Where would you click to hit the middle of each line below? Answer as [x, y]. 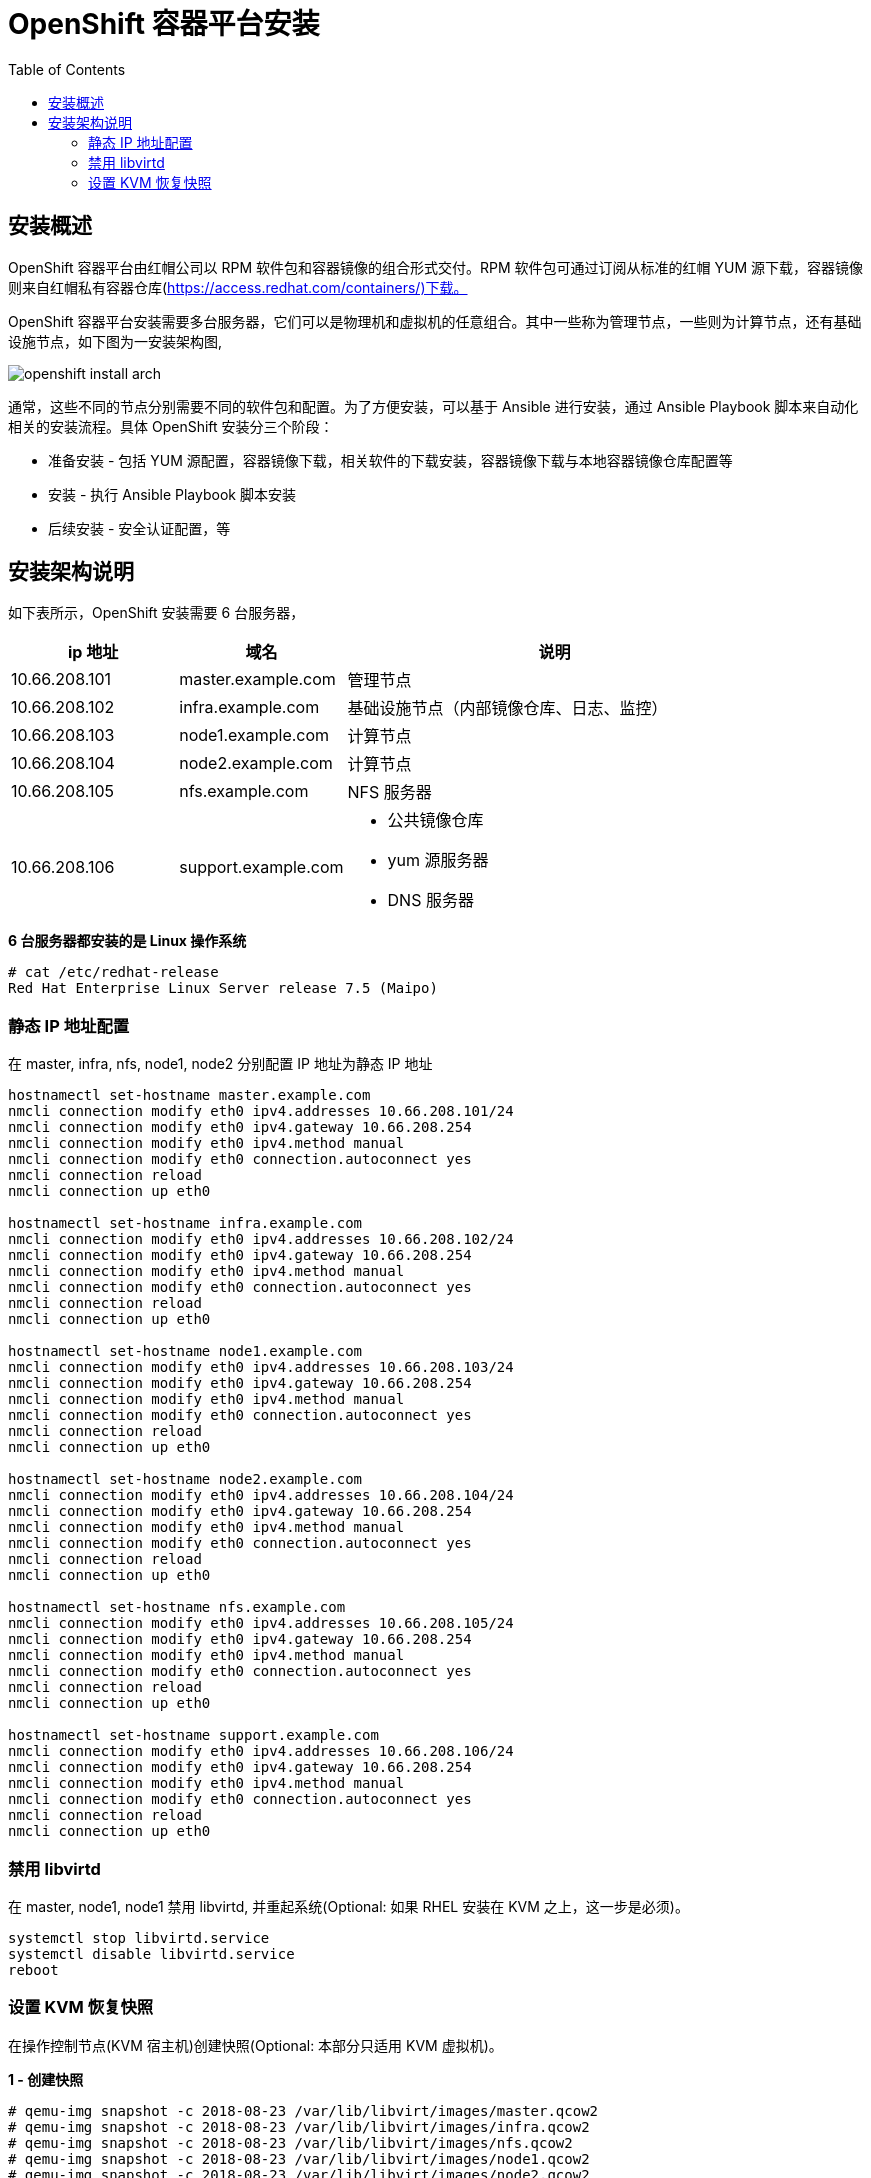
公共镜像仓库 [435, 820]
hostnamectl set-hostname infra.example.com [185, 1223]
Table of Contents [67, 69]
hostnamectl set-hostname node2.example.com [185, 1479]
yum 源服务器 [438, 860]
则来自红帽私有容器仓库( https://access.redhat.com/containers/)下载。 [238, 287]
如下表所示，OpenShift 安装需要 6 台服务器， [156, 613]
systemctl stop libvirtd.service [139, 1937]
